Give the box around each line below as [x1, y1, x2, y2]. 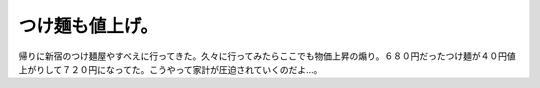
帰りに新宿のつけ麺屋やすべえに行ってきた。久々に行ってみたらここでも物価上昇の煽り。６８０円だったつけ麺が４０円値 [18, 50, 516, 62]
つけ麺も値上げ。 [18, 15, 159, 37]
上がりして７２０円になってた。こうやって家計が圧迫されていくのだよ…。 [18, 63, 323, 75]
